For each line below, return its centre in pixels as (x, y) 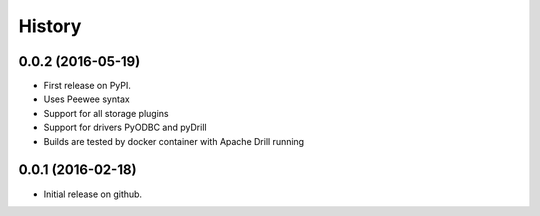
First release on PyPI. (87, 86)
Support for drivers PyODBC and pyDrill (125, 127)
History (50, 26)
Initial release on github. (93, 194)
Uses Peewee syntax (86, 99)
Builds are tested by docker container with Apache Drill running (174, 141)
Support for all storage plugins (106, 113)
